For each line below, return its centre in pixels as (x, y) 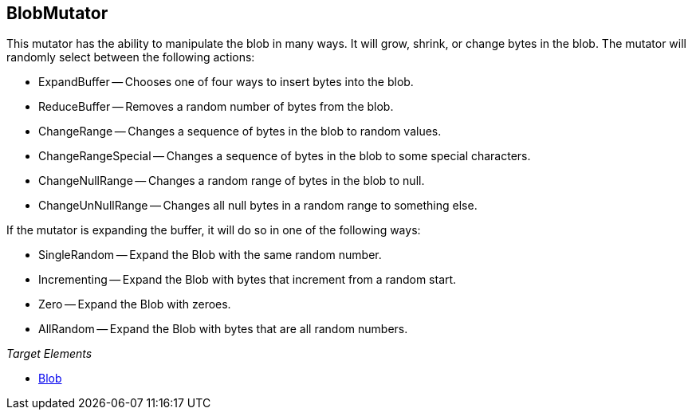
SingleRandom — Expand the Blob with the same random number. (210, 255)
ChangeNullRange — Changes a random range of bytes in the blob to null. (232, 181)
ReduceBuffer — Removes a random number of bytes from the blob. (216, 107)
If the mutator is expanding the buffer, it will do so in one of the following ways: (214, 230)
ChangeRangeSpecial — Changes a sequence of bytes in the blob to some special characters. (285, 156)
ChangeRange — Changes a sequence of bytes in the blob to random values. (240, 131)
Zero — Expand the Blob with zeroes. (135, 304)
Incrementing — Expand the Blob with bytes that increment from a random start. (248, 280)
